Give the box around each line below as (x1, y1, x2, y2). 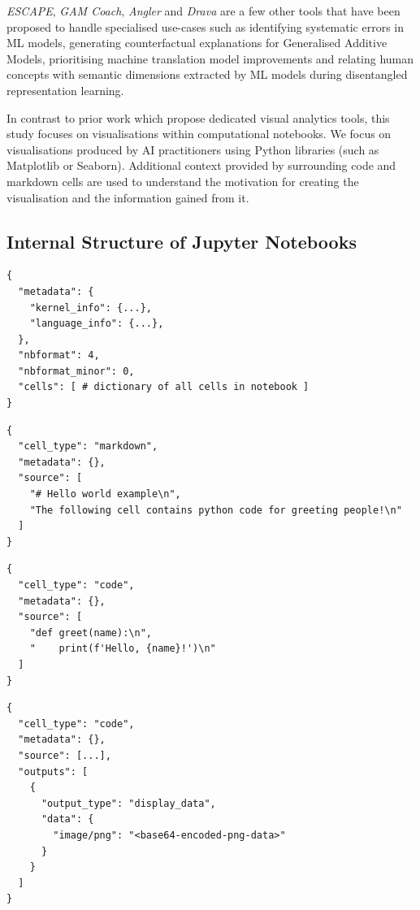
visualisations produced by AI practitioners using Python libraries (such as (6, 141, 379, 158)
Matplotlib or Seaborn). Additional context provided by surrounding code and (6, 157, 396, 174)
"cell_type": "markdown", (18, 440, 158, 453)
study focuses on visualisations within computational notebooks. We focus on (6, 125, 392, 142)
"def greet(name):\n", (29, 626, 152, 639)
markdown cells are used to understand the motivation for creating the (6, 172, 359, 189)
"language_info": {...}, (29, 318, 164, 330)
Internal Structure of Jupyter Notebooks (6, 228, 357, 253)
